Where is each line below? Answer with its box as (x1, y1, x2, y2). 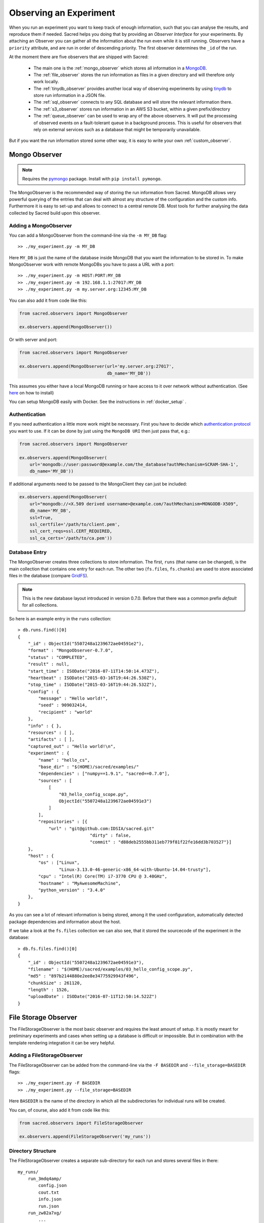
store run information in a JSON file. (33, 92, 106, 98)
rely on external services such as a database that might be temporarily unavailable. (33, 127, 201, 133)
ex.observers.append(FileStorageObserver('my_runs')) (19, 1134, 151, 1139)
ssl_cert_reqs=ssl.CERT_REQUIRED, (29, 528, 112, 534)
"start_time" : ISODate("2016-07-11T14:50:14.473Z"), (27, 668, 160, 674)
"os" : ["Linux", (38, 860, 80, 865)
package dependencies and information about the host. (9, 919, 121, 925)
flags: (9, 1069, 21, 1075)
